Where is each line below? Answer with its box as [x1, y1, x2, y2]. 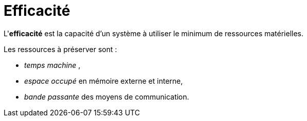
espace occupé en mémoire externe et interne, [24, 76, 183, 85]
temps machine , [24, 60, 81, 69]
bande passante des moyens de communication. [24, 92, 189, 101]
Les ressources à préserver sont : [4, 44, 117, 54]
